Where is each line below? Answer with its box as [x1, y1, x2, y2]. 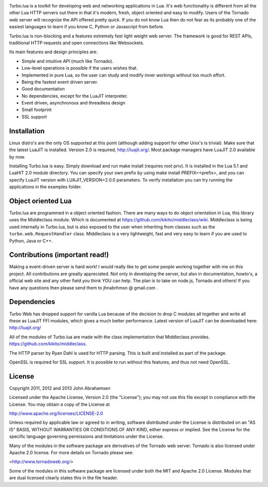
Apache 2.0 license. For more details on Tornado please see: [9, 449, 134, 455]
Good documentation [21, 86, 65, 92]
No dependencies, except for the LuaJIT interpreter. [21, 93, 128, 99]
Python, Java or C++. [9, 238, 53, 244]
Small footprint [21, 107, 52, 113]
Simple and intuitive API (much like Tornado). [21, 58, 114, 64]
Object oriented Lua [9, 196, 72, 205]
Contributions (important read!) [9, 251, 109, 259]
